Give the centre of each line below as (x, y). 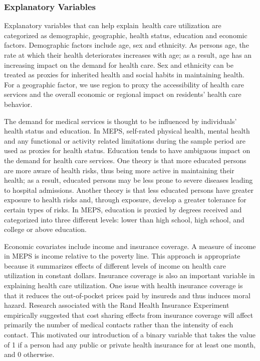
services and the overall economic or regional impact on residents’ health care (123, 94)
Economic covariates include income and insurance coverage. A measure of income (130, 246)
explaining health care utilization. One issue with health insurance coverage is (123, 285)
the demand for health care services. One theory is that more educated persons (125, 160)
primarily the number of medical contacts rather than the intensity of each (119, 325)
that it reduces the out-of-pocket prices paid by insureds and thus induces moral (127, 295)
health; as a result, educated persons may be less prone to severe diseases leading (128, 180)
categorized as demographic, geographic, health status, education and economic (126, 35)
